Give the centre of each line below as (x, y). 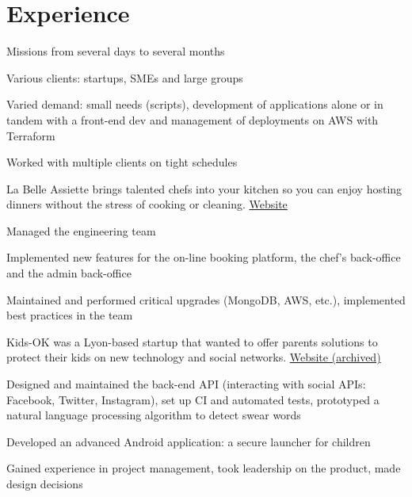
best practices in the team (70, 315)
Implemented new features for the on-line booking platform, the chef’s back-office (204, 257)
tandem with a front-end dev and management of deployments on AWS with (193, 119)
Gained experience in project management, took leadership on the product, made (204, 468)
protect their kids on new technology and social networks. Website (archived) (194, 357)
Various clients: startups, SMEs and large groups (125, 77)
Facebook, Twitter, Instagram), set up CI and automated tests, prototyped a (193, 399)
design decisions (45, 484)
